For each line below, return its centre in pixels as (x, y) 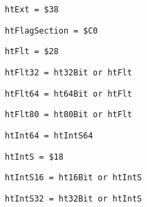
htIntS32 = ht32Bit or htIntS (73, 198)
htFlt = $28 (32, 52)
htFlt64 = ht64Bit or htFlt (69, 94)
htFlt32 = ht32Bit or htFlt (69, 72)
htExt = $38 (32, 10)
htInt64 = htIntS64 (49, 135)
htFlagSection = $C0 (52, 31)
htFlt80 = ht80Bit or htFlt (69, 115)
